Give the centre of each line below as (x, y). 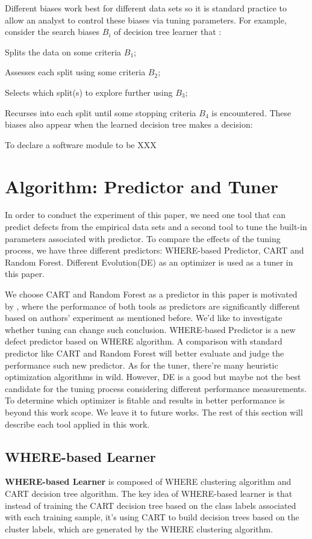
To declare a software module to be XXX (81, 144)
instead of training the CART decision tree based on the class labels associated (151, 505)
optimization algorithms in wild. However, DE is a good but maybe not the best (153, 377)
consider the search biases (52, 32)
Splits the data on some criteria (63, 51)
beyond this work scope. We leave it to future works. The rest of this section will (154, 412)
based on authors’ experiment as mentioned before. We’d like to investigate (144, 318)
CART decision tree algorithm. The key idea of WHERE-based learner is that (149, 493)
